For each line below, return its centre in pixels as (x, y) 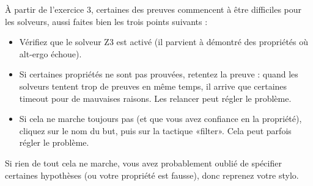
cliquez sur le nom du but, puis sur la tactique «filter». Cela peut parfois (155, 130)
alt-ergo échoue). (50, 53)
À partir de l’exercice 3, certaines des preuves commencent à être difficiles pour (153, 9)
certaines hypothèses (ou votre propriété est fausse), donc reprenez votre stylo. (152, 175)
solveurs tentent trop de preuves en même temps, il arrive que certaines (153, 86)
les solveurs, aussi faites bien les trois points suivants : (106, 21)
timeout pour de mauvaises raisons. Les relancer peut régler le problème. (155, 98)
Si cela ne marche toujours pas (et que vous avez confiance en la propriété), (160, 119)
